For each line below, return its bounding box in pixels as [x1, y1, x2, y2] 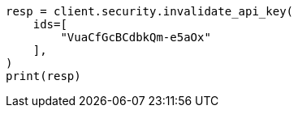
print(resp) [6, 70, 81, 82]
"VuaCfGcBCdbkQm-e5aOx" [60, 31, 211, 44]
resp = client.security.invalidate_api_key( [6, 5, 294, 18]
